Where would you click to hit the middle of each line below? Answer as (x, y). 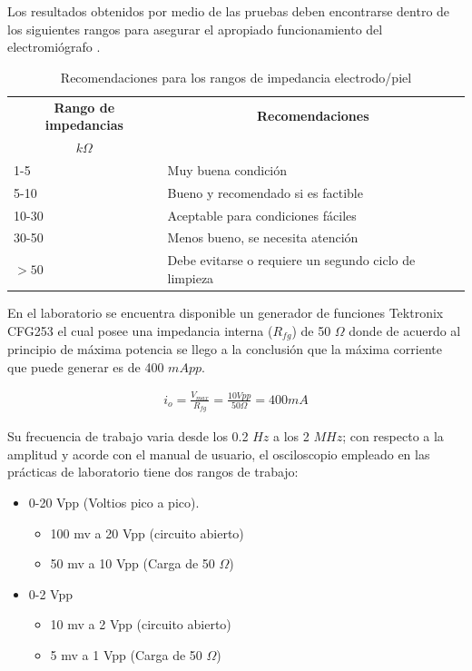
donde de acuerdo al (405, 330)
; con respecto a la (393, 436)
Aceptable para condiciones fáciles (262, 215)
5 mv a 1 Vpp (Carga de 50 (126, 654)
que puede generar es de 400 (86, 366)
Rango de (84, 107)
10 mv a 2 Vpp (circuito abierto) (141, 624)
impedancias (84, 125)
